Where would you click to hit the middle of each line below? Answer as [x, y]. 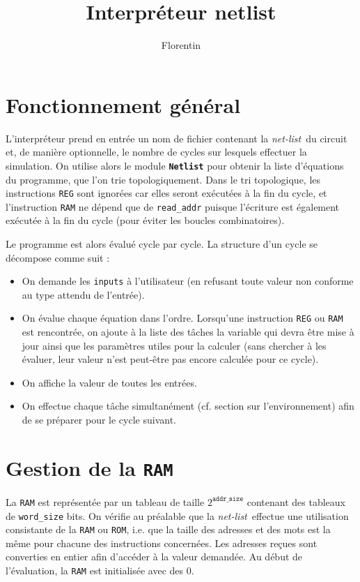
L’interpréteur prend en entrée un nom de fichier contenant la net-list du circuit [177, 138]
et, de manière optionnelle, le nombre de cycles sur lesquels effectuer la [156, 152]
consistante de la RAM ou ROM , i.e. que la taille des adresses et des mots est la [168, 529]
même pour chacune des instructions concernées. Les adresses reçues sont [162, 543]
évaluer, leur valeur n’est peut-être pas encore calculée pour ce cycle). [170, 359]
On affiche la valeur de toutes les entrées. [109, 382]
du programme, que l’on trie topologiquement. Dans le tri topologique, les [163, 179]
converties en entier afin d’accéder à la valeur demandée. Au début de [154, 557]
